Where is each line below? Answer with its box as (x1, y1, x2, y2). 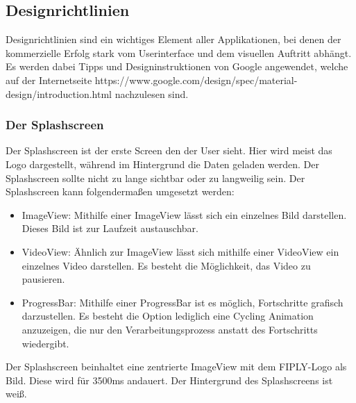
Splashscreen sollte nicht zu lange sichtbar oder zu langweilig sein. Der (6, 170, 305, 185)
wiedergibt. (22, 336, 69, 350)
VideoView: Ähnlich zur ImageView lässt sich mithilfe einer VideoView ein (22, 244, 339, 258)
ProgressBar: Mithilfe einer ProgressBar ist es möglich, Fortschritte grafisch (22, 295, 344, 309)
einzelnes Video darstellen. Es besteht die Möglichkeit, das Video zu (22, 258, 311, 272)
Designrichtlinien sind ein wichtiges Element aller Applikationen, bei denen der (6, 32, 341, 47)
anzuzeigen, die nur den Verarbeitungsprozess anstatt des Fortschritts (22, 322, 318, 336)
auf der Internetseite (6, 72, 92, 87)
